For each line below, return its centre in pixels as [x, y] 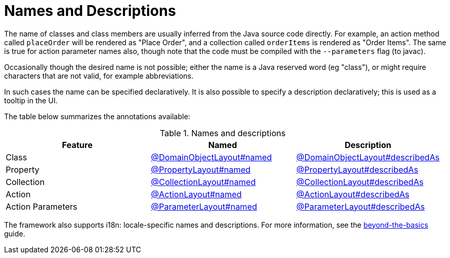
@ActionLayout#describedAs [353, 194]
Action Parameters [42, 206]
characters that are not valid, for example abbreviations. [99, 76]
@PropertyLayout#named [201, 169]
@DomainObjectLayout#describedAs [368, 157]
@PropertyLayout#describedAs [357, 169]
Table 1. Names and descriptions [223, 133]
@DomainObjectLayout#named [211, 157]
